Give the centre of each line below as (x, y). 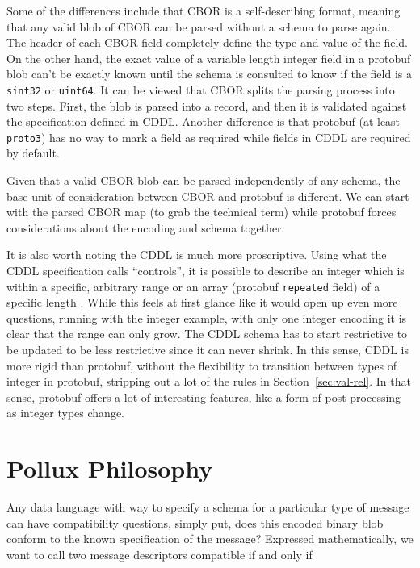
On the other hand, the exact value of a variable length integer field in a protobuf (209, 58)
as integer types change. (66, 413)
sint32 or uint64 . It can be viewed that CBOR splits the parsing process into (201, 89)
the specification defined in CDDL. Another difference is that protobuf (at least (204, 121)
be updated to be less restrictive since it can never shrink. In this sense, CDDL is (208, 350)
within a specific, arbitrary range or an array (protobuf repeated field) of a (193, 286)
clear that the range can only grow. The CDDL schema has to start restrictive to (207, 334)
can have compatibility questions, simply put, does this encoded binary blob (195, 522)
